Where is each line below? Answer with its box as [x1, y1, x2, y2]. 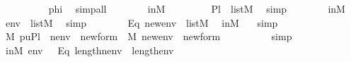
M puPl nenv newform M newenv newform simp [5, 29, 292, 44]
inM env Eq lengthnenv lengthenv [5, 42, 174, 57]
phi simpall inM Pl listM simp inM [48, 1, 345, 15]
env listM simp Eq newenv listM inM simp [5, 15, 278, 30]
